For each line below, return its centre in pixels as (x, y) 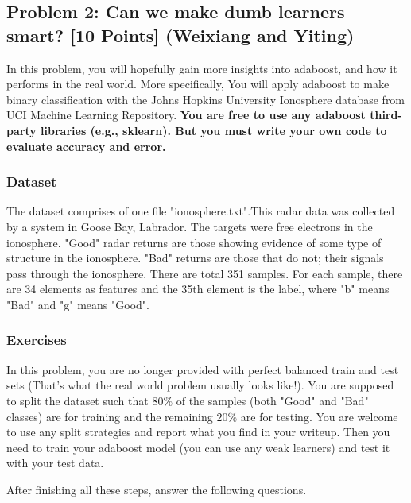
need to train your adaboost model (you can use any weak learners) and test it (198, 447)
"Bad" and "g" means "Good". (78, 304)
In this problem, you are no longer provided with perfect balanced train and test (203, 369)
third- (386, 115)
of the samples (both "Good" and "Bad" (272, 400)
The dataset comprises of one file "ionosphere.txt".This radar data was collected (201, 211)
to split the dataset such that (78, 400)
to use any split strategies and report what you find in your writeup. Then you (198, 432)
